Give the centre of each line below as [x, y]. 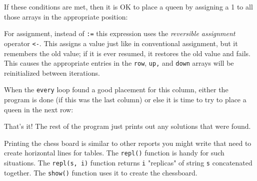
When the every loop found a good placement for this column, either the [116, 89]
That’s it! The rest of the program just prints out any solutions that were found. [127, 126]
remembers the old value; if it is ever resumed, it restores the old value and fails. [127, 53]
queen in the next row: [39, 109]
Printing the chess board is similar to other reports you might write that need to [128, 143]
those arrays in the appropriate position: [66, 16]
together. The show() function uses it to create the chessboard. [101, 172]
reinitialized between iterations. [52, 72]
